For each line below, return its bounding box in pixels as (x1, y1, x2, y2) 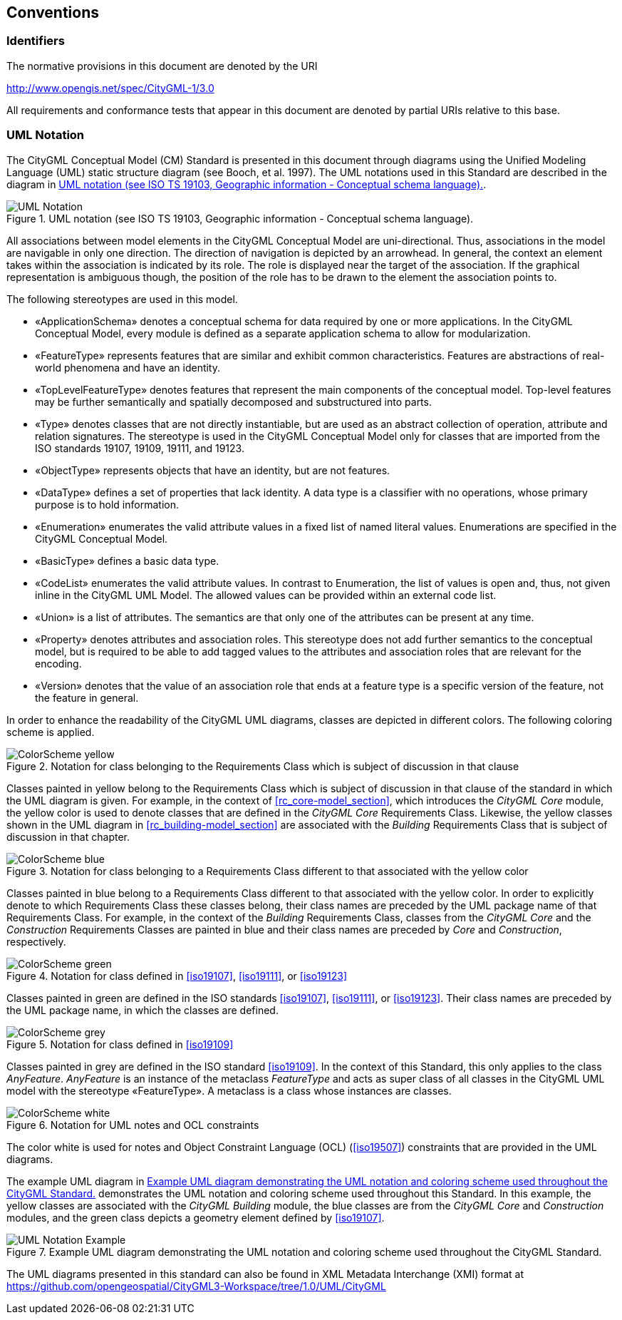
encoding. (35, 657, 82, 670)
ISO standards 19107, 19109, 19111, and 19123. (35, 441, 244, 454)
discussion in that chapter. (6, 830, 130, 843)
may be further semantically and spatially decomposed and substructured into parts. (35, 395, 432, 408)
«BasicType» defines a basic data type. (35, 554, 219, 567)
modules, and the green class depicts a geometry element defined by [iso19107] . (6, 1211, 385, 1224)
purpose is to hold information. (35, 498, 179, 511)
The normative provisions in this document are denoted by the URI (6, 59, 318, 72)
